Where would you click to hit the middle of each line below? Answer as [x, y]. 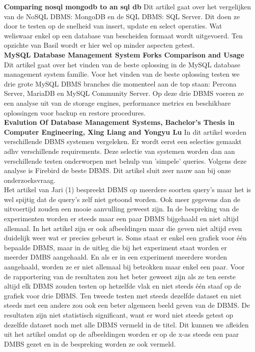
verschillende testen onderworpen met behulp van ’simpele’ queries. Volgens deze [125, 161]
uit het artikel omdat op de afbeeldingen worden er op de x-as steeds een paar [121, 334]
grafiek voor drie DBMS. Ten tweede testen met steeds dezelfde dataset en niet [123, 295]
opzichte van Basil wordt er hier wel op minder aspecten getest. [99, 45]
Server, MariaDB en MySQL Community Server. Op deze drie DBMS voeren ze [124, 93]
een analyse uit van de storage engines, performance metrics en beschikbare [117, 103]
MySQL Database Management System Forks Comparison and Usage [124, 54]
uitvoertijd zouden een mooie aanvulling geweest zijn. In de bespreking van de [122, 209]
